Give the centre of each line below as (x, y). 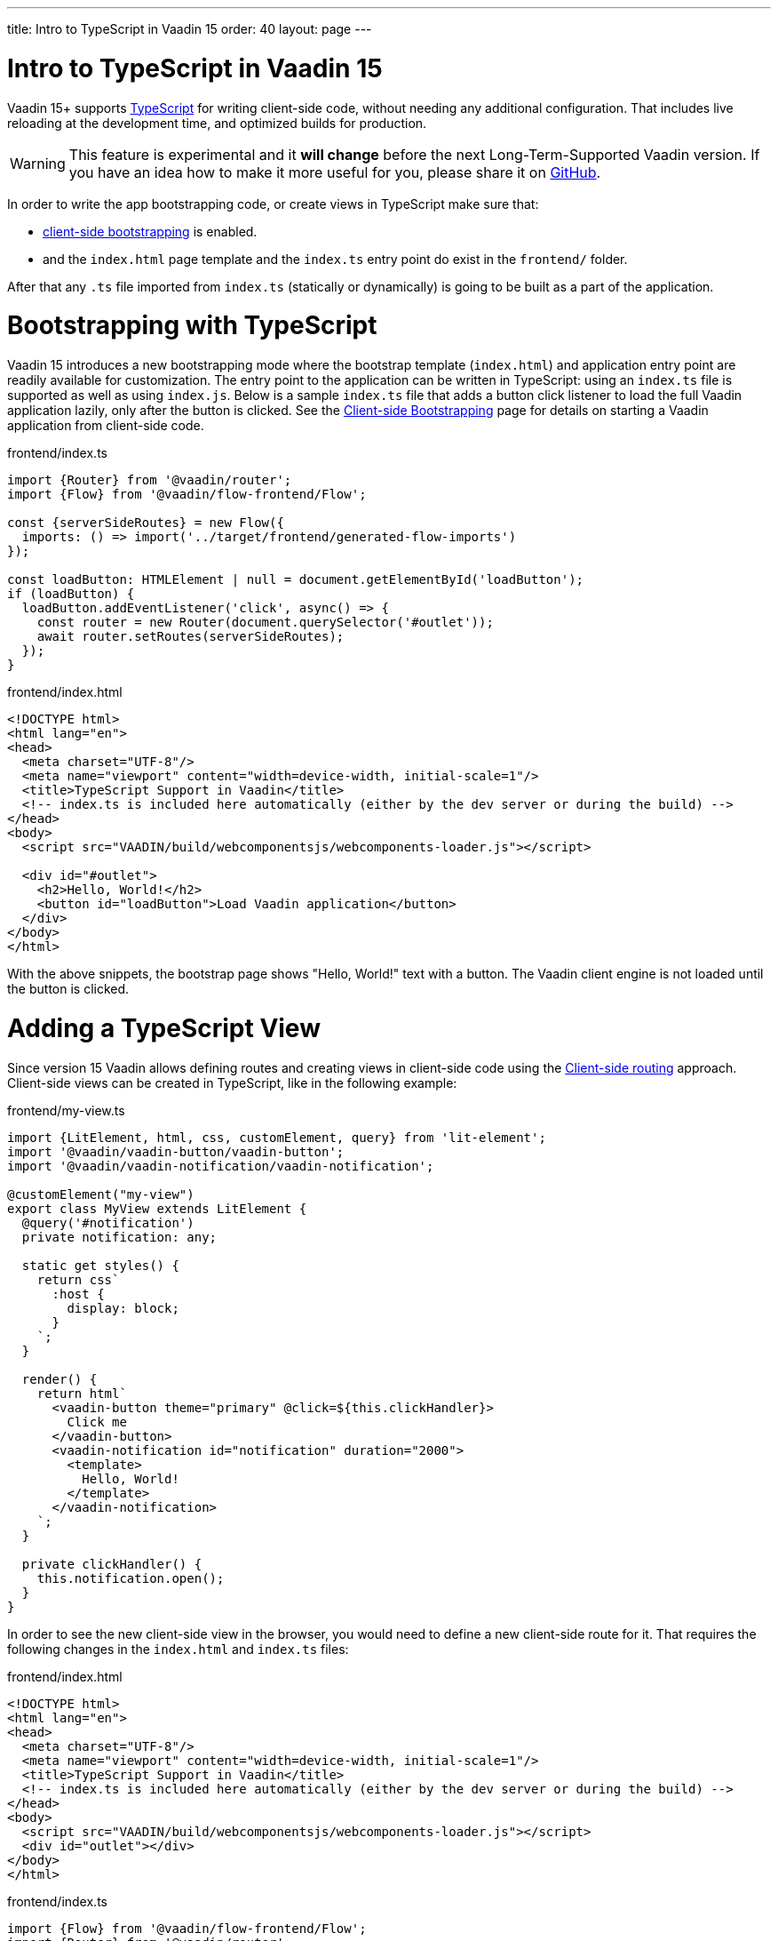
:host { (78, 1294)
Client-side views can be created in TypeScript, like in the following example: (232, 1082)
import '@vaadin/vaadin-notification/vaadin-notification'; (221, 1166)
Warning (38, 163)
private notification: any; (119, 1237)
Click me (97, 1422)
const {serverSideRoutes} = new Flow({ (146, 523)
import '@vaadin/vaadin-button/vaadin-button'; (176, 1151)
